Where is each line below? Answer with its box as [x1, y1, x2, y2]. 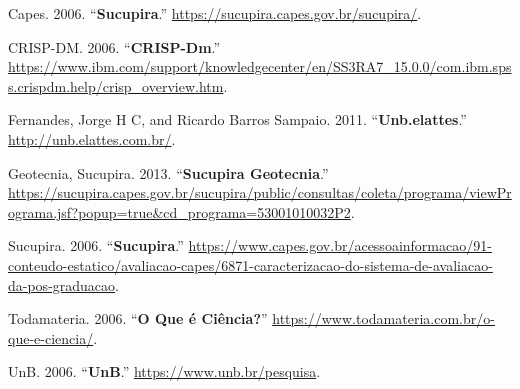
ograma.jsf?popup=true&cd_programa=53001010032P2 [8, 201, 351, 222]
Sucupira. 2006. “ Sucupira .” [8, 235, 184, 256]
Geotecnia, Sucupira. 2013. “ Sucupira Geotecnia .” [8, 162, 329, 183]
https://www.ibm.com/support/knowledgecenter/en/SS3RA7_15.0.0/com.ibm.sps [8, 56, 512, 77]
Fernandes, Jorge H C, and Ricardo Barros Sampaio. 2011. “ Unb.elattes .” [8, 109, 467, 130]
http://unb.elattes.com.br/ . [8, 128, 176, 149]
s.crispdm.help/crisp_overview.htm [8, 75, 224, 96]
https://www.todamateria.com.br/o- [272, 308, 495, 329]
